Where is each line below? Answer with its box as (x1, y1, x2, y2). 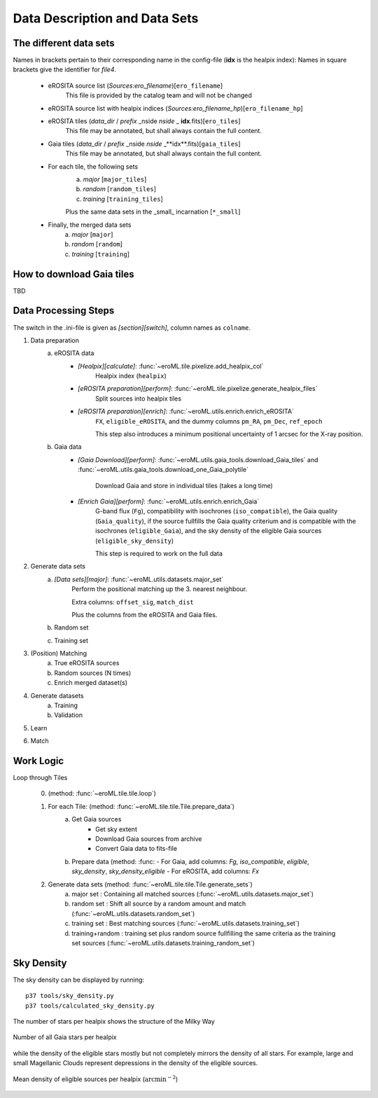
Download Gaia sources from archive (95, 835, 202, 843)
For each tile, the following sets (48, 162, 139, 171)
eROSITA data (54, 349, 94, 357)
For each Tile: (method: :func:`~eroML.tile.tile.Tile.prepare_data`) (48, 802, 234, 810)
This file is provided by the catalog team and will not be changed (65, 91, 252, 99)
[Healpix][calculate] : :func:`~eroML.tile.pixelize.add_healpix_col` (78, 361, 264, 370)
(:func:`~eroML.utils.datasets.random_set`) (71, 909, 195, 917)
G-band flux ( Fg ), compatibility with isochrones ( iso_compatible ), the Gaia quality (95, 507, 338, 515)
